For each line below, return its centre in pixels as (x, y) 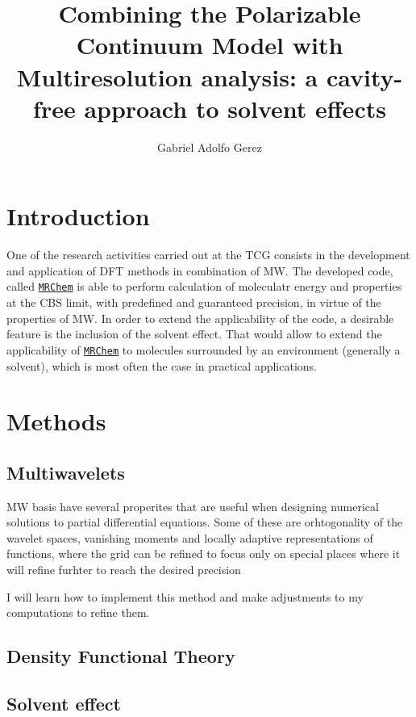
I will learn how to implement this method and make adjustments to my (185, 596)
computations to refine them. (78, 612)
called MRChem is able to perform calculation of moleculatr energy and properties (204, 286)
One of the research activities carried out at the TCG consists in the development (208, 255)
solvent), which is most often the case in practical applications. (162, 365)
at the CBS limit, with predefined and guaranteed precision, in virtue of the (194, 302)
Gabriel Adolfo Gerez (210, 147)
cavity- (364, 76)
